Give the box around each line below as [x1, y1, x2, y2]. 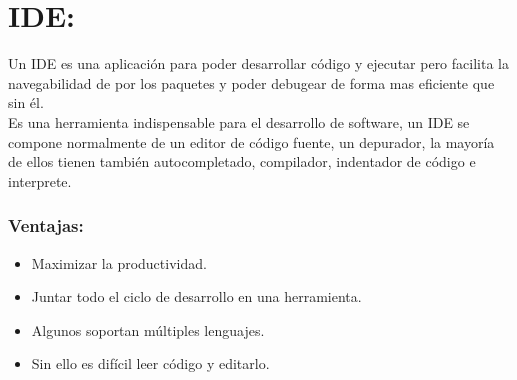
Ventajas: [8, 213, 84, 238]
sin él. [8, 92, 44, 113]
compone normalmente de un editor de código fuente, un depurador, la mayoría [8, 131, 495, 152]
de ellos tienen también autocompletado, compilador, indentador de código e [8, 151, 476, 172]
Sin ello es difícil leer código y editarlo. [31, 353, 270, 374]
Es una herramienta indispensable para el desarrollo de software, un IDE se [8, 111, 470, 132]
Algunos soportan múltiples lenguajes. [31, 319, 265, 340]
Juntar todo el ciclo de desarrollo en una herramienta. [31, 286, 362, 307]
